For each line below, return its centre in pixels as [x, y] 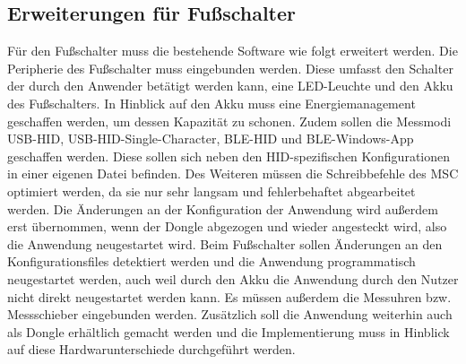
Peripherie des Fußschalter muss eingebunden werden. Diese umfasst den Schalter [230, 68]
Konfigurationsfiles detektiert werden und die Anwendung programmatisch [211, 261]
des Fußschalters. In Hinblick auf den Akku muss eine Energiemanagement [211, 103]
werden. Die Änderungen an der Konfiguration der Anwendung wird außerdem [223, 208]
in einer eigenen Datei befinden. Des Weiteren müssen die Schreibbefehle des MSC [233, 173]
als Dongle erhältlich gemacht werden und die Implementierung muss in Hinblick [229, 331]
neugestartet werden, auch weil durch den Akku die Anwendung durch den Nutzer [233, 278]
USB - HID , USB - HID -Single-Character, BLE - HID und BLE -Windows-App [211, 139]
